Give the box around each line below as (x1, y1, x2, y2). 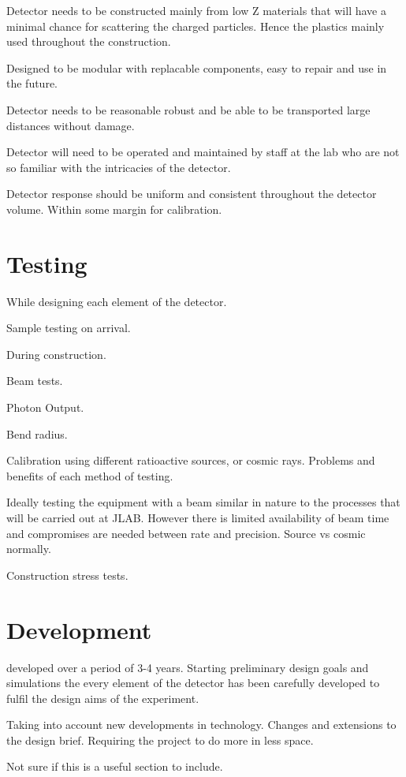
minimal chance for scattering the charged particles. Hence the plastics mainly (6, 17, 385, 34)
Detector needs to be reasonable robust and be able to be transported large (6, 101, 371, 118)
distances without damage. (6, 117, 135, 133)
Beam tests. (6, 372, 63, 389)
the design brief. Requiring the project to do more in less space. (6, 731, 314, 748)
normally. (6, 540, 51, 557)
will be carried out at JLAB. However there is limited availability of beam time (6, 510, 389, 525)
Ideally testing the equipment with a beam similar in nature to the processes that (6, 494, 400, 510)
